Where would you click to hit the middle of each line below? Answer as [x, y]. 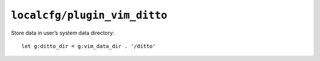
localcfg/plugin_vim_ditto [89, 15]
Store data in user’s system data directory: [63, 33]
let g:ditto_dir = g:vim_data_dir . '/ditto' [89, 46]
